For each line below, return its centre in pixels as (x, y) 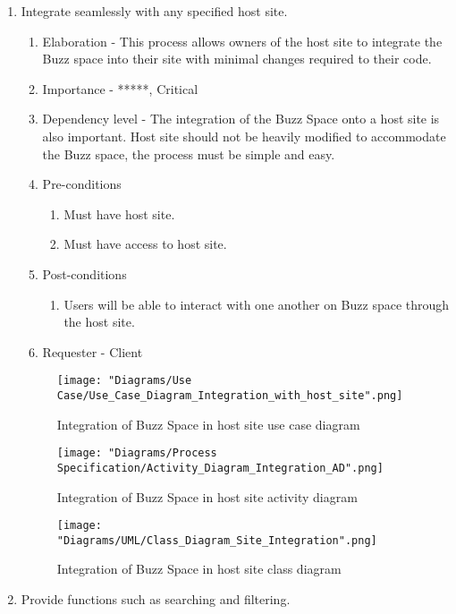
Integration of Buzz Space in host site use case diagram (208, 424)
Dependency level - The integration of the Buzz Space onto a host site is (241, 119)
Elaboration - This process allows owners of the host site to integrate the (242, 41)
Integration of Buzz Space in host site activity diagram (207, 496)
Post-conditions (84, 273)
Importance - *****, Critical (120, 88)
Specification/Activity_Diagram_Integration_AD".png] (220, 468)
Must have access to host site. (145, 244)
